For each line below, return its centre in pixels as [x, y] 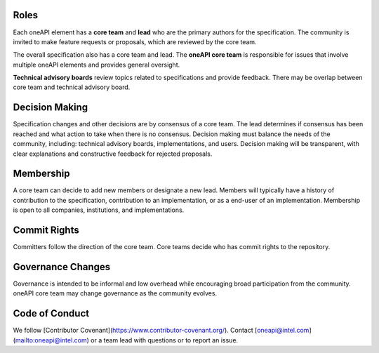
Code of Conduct [51, 313]
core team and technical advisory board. [72, 87]
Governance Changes [62, 267]
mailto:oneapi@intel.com [51, 340]
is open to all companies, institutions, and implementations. [99, 210]
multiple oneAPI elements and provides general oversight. [97, 65]
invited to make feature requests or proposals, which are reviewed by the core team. [135, 41]
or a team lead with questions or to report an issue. [164, 340]
